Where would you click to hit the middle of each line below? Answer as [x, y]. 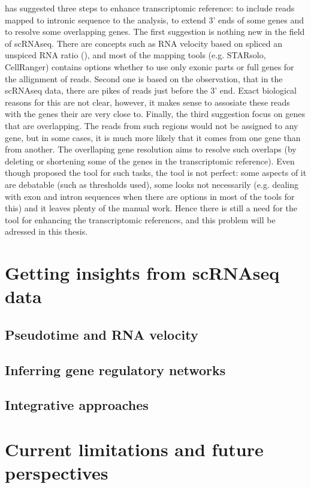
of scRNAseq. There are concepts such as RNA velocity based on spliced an [144, 43]
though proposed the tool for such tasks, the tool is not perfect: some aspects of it [156, 173]
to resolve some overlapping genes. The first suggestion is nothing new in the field [155, 32]
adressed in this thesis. [46, 231]
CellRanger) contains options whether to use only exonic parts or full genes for [150, 66]
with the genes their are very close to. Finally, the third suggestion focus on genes [155, 114]
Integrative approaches [77, 405]
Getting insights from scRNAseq [142, 273]
